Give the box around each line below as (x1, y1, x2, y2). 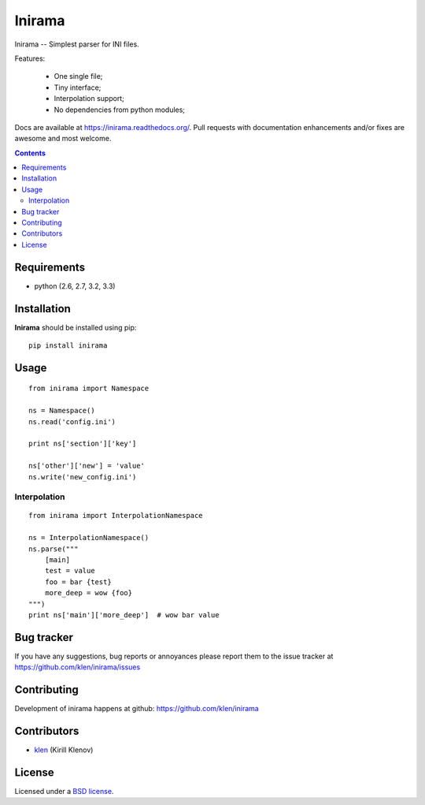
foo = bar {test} (44, 577, 112, 587)
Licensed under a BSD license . (14, 787, 114, 796)
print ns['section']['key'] (28, 439, 137, 449)
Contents (14, 148, 46, 158)
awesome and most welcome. (14, 134, 112, 143)
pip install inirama (28, 341, 108, 350)
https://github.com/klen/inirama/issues (14, 662, 141, 672)
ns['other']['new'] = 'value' (28, 461, 146, 471)
